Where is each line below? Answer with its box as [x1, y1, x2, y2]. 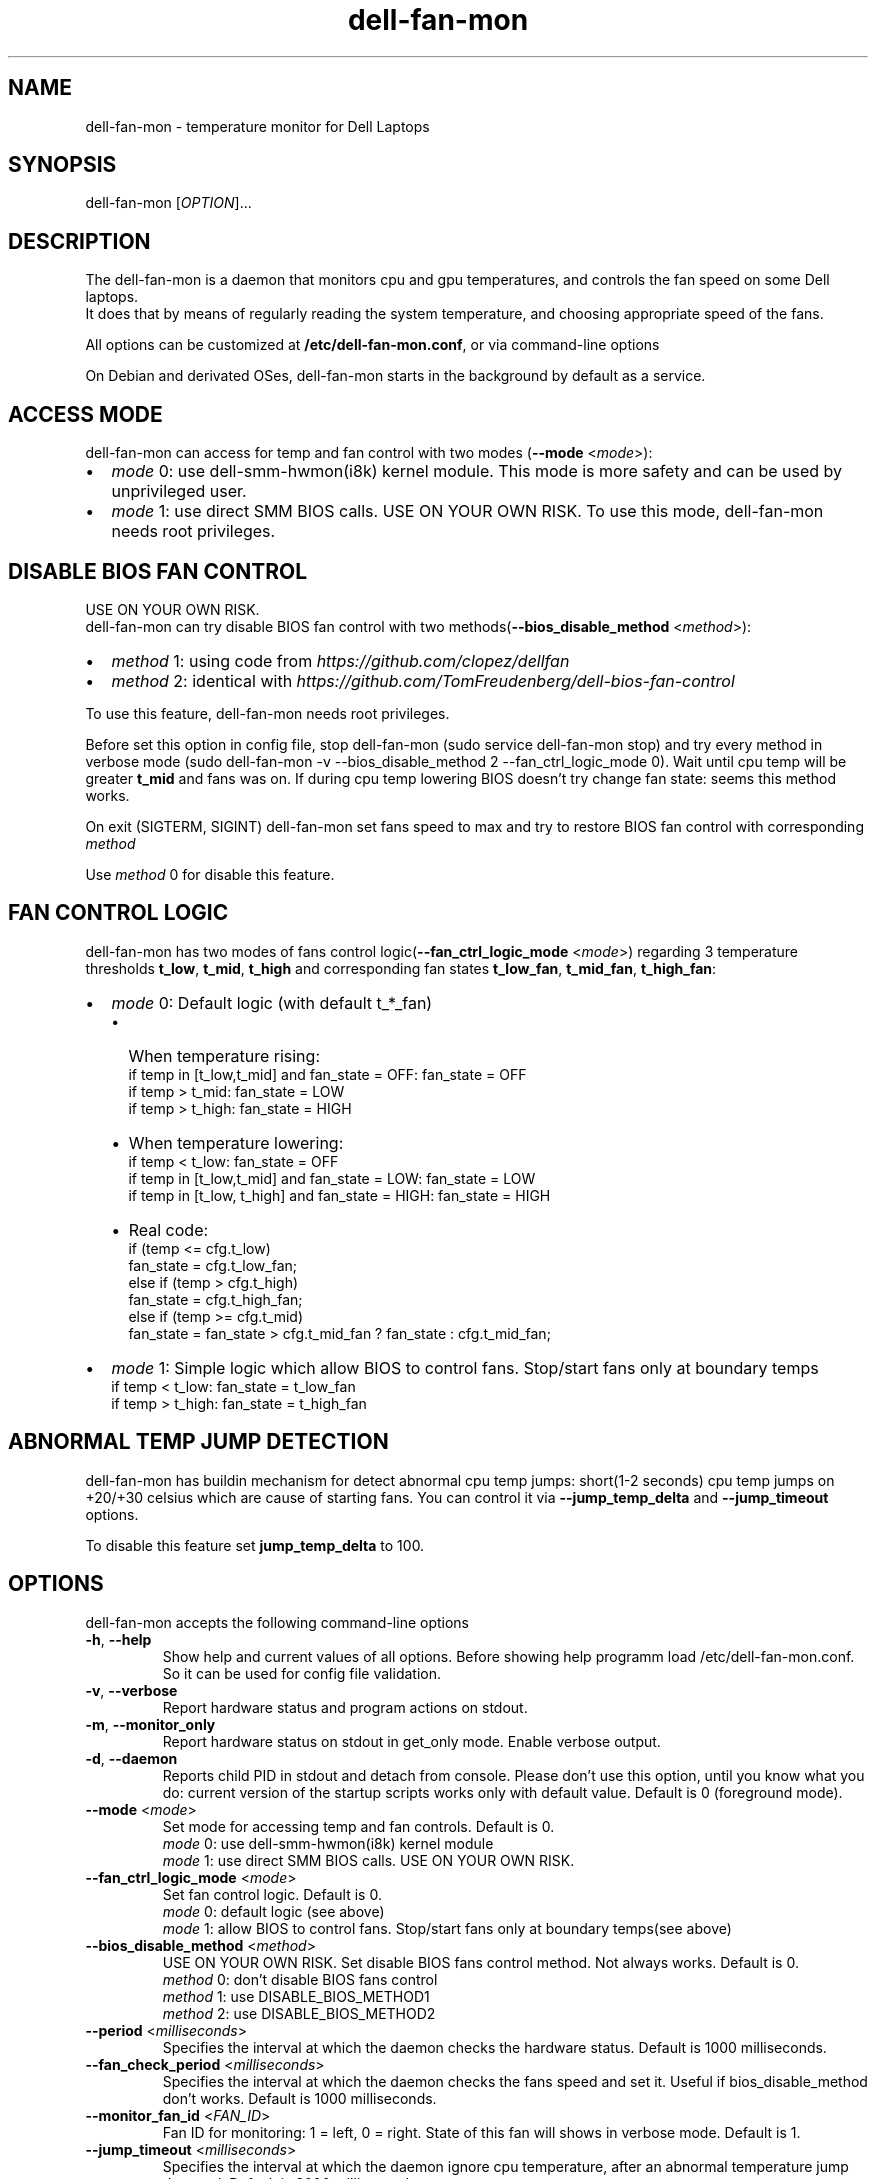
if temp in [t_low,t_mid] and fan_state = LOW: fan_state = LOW [128, 1169, 536, 1187]
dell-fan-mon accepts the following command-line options [85, 1613, 470, 1631]
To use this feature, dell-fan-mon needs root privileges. [85, 704, 450, 722]
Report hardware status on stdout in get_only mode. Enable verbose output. [162, 1732, 661, 1750]
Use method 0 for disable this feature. [85, 865, 335, 883]
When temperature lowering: [128, 1132, 344, 1153]
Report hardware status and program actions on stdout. [162, 1698, 528, 1716]
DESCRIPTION [8, 228, 151, 254]
